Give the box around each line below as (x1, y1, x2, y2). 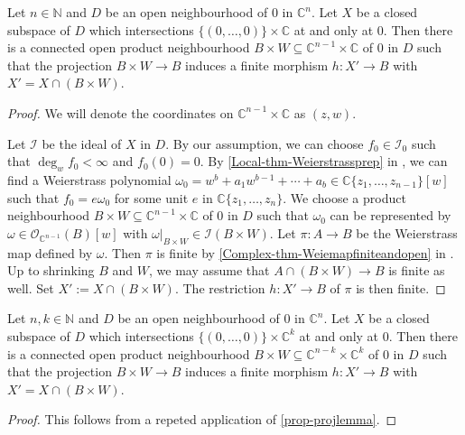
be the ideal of (42, 134, 122, 153)
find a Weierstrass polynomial (7, 170, 172, 189)
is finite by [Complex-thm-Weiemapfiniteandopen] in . (156, 243, 454, 262)
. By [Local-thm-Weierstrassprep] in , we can (200, 152, 448, 171)
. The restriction (174, 278, 265, 297)
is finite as (388, 261, 445, 280)
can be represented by (330, 206, 451, 225)
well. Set (7, 278, 54, 297)
